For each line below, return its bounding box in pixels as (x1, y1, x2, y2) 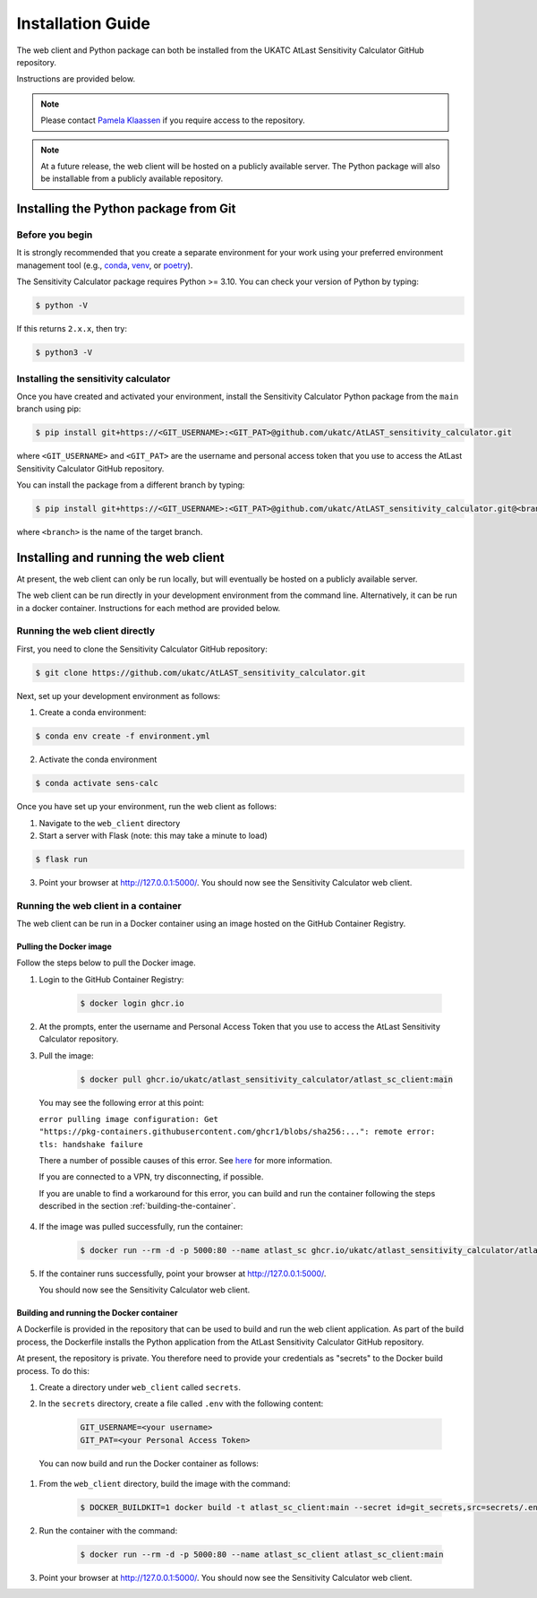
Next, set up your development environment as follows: (16, 690, 221, 701)
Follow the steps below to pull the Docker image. (16, 957, 196, 968)
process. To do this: (16, 1365, 89, 1376)
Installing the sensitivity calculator (16, 372, 171, 384)
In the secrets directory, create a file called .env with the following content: (38, 1398, 324, 1409)
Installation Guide (16, 13, 151, 33)
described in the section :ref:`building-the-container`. (38, 1201, 236, 1212)
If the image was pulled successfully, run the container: (38, 1221, 243, 1231)
